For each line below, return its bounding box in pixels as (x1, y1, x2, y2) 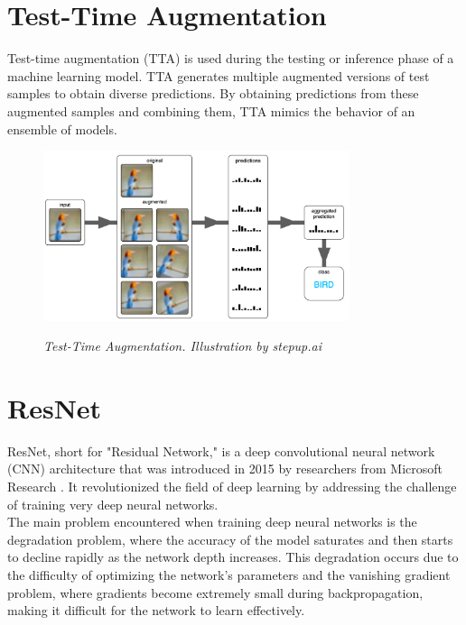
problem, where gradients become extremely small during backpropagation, (7, 583, 424, 602)
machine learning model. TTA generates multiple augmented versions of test (7, 66, 430, 85)
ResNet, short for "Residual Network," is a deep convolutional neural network (7, 441, 435, 460)
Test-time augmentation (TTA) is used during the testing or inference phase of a (7, 49, 454, 68)
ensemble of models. (7, 119, 117, 138)
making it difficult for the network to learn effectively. (7, 601, 305, 620)
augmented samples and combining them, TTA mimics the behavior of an (7, 101, 415, 120)
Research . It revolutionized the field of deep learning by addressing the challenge (7, 477, 457, 496)
